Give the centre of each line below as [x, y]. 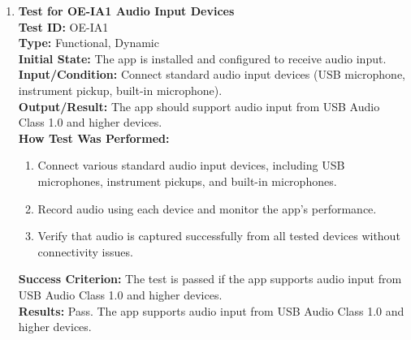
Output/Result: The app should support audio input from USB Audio [199, 106]
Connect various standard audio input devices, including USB [191, 165]
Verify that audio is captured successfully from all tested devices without [219, 236]
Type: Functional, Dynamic [89, 43]
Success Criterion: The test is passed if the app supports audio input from [210, 279]
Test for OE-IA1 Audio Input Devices [126, 11]
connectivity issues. [85, 251]
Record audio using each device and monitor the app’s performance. [207, 208]
